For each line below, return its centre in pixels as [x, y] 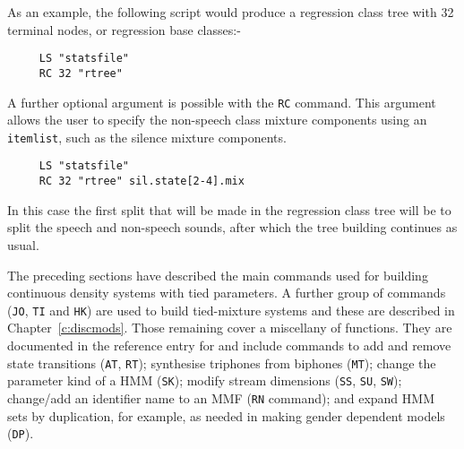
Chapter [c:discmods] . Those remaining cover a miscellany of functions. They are [230, 328]
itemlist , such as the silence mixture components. [147, 137]
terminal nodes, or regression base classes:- [124, 29]
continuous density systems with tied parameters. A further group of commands [227, 293]
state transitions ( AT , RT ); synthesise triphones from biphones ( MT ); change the [222, 363]
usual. [23, 244]
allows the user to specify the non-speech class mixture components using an [217, 120]
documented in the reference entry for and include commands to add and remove [229, 345]
